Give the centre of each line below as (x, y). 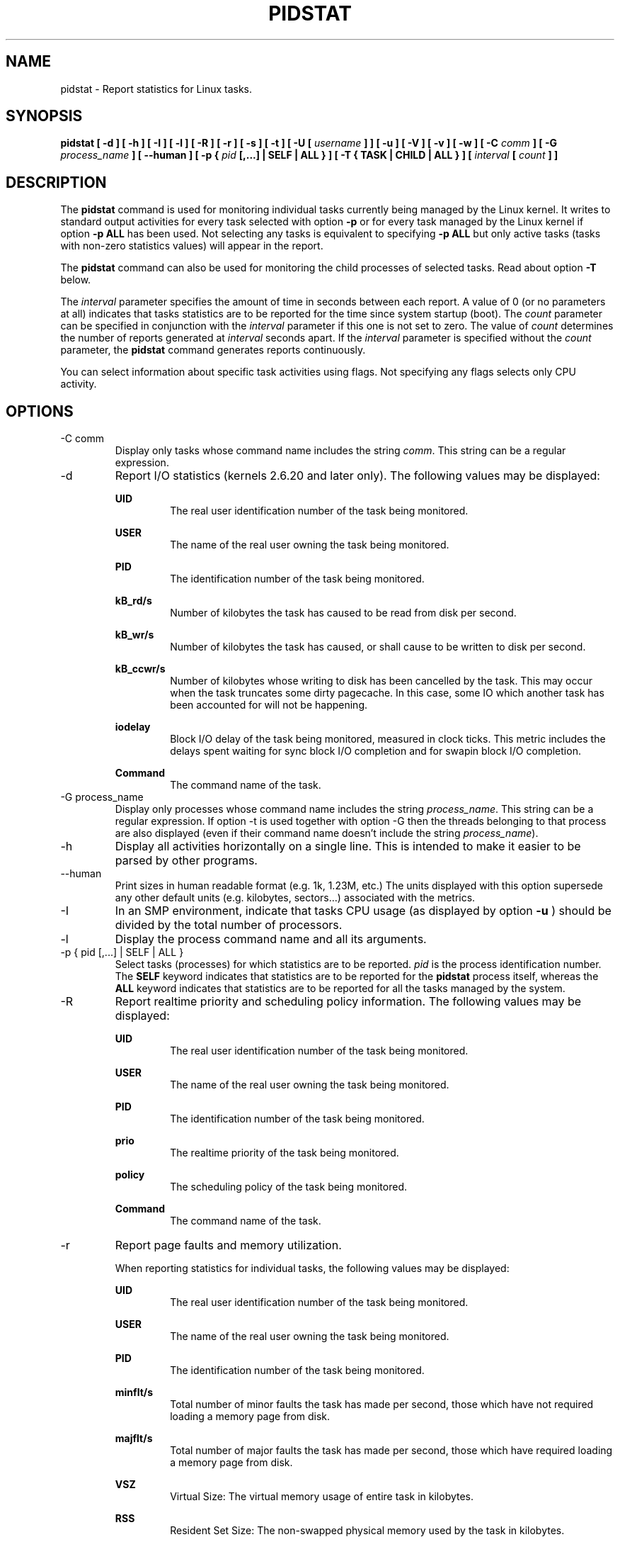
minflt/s (134, 1392)
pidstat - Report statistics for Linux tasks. (156, 89)
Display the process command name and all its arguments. (271, 939)
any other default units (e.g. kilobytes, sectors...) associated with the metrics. (295, 898)
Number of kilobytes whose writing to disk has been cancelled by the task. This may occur (381, 681)
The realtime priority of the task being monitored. (285, 1153)
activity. (79, 384)
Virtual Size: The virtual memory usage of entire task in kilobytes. (322, 1497)
